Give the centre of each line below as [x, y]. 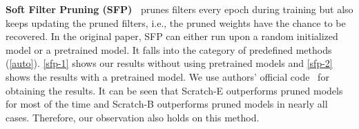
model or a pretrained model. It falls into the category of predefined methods [169, 49]
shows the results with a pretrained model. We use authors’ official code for [167, 76]
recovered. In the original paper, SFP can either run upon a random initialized [172, 36]
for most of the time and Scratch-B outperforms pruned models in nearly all [167, 104]
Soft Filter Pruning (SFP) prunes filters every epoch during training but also [179, 9]
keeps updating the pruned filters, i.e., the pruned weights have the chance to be [176, 22]
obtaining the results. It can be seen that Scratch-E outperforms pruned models [174, 90]
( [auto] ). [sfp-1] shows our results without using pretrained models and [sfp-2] [169, 63]
